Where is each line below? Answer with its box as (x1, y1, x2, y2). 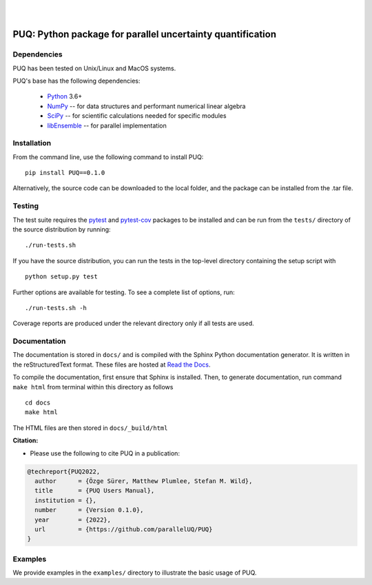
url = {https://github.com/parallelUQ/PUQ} (34, 525, 213, 533)
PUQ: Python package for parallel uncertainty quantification (12, 28, 277, 41)
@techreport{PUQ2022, (27, 467, 101, 475)
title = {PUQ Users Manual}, (34, 486, 155, 495)
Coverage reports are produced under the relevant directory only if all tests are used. (12, 319, 254, 327)
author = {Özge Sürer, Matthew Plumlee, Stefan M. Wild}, (34, 477, 253, 485)
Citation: (12, 436, 39, 444)
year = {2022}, (34, 515, 112, 524)
